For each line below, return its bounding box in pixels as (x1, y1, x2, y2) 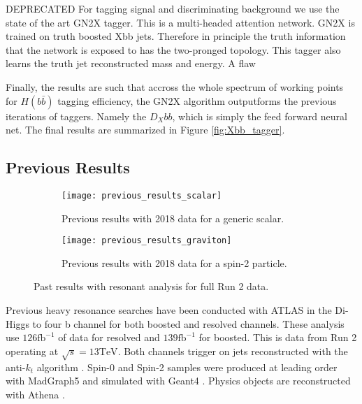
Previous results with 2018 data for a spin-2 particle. (61, 255, 287, 270)
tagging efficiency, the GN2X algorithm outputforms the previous (57, 93, 337, 108)
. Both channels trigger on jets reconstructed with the (117, 343, 348, 358)
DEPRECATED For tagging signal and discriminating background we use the (6, 1, 340, 15)
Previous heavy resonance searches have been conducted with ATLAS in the (6, 303, 332, 317)
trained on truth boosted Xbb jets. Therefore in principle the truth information (6, 29, 346, 43)
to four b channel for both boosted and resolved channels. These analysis (32, 316, 345, 331)
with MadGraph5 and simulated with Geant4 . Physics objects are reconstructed (6, 373, 351, 388)
